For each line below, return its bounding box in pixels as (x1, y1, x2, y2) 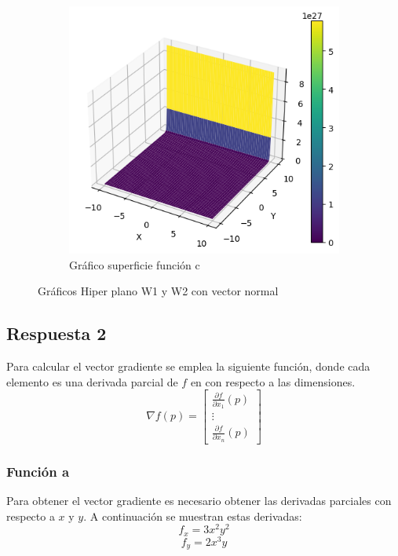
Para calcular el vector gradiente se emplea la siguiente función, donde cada (6, 357, 371, 374)
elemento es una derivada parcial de (6, 373, 178, 390)
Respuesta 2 (6, 321, 107, 346)
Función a (6, 461, 70, 481)
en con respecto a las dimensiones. (190, 373, 356, 390)
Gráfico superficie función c (69, 256, 200, 273)
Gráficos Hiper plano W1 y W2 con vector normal (38, 283, 279, 299)
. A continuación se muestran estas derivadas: (83, 507, 302, 524)
